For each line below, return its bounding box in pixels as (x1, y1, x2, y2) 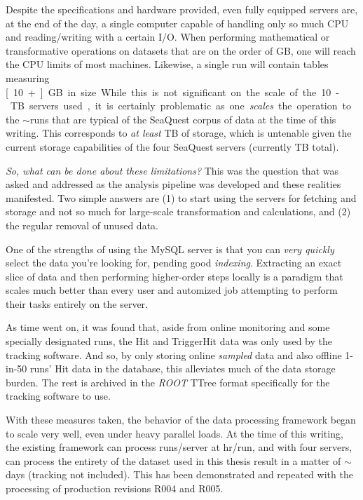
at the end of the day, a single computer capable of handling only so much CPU (6, 15, 349, 30)
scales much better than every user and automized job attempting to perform (6, 283, 338, 297)
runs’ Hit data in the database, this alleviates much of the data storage (29, 361, 336, 376)
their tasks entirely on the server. (6, 296, 148, 311)
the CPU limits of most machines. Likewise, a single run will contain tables (6, 57, 329, 72)
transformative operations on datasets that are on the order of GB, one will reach (6, 43, 356, 58)
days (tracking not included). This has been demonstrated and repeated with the (6, 467, 353, 482)
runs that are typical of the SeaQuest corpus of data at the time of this (29, 112, 336, 126)
